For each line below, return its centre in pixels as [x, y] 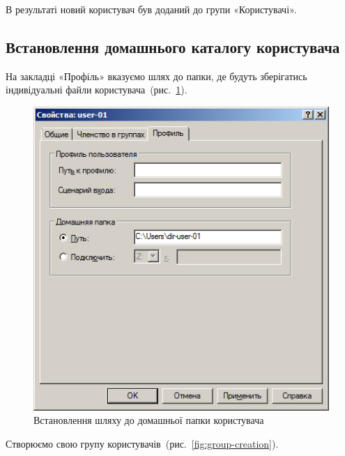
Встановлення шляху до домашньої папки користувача [149, 420]
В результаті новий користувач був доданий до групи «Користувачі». [151, 9]
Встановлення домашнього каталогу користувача [173, 46]
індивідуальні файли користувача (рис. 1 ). [97, 90]
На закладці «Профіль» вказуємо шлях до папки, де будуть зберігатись [156, 76]
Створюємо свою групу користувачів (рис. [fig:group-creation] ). [142, 443]
